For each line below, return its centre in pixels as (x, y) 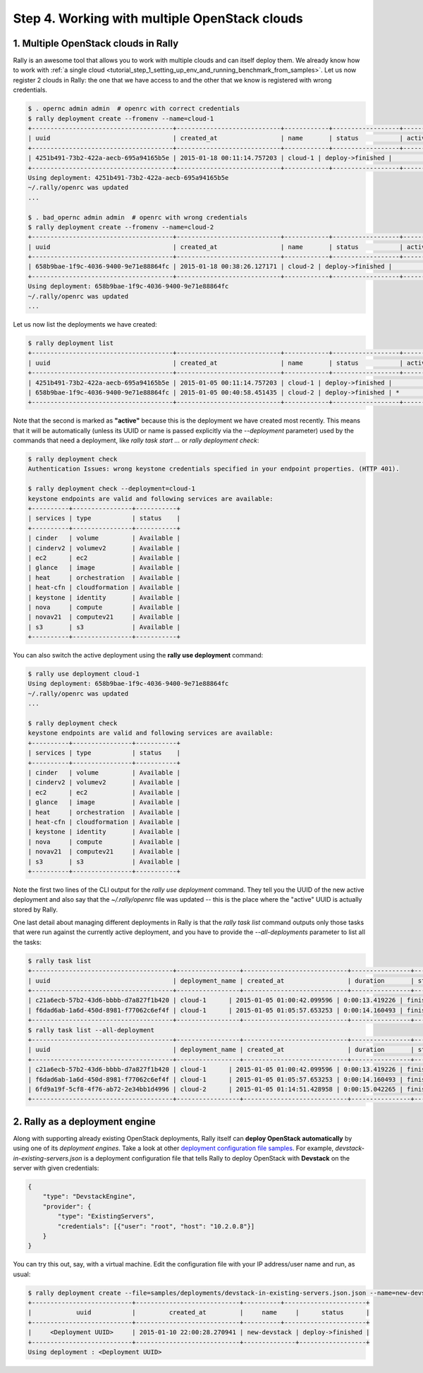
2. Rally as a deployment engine (85, 1121)
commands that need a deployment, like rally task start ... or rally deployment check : (136, 440)
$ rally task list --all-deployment (91, 1030)
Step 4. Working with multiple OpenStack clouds (158, 18)
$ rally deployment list (71, 343)
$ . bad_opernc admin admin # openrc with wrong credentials (137, 217)
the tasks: (27, 942)
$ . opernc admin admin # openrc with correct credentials (134, 109)
